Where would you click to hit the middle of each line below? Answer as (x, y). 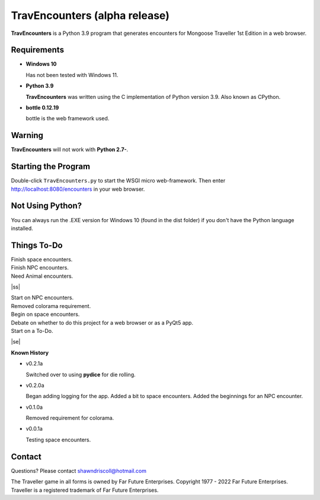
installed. (22, 228)
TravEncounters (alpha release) (90, 15)
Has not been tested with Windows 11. (72, 75)
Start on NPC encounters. (42, 298)
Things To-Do (37, 245)
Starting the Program (51, 167)
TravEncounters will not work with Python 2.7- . (70, 150)
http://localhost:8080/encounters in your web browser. (78, 189)
